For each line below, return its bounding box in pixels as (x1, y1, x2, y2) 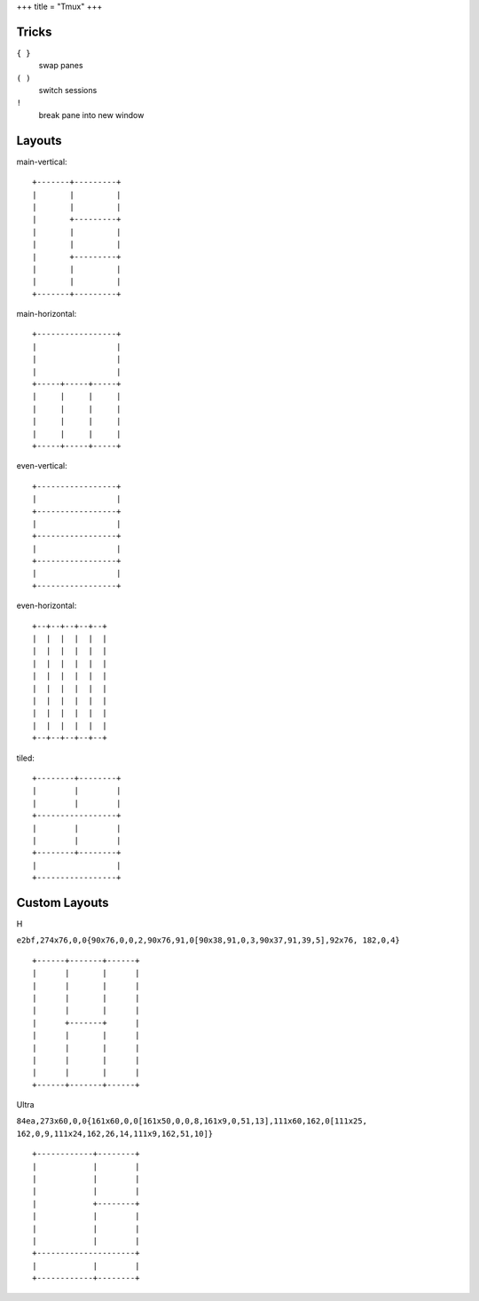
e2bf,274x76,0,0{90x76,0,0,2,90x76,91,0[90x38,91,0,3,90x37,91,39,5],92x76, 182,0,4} (16, 935, 401, 945)
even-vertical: (16, 461, 67, 471)
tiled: (16, 753, 35, 763)
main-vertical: (16, 156, 67, 167)
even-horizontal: (16, 600, 77, 611)
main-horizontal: (16, 309, 77, 319)
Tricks (16, 24, 52, 39)
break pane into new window (38, 109, 145, 120)
